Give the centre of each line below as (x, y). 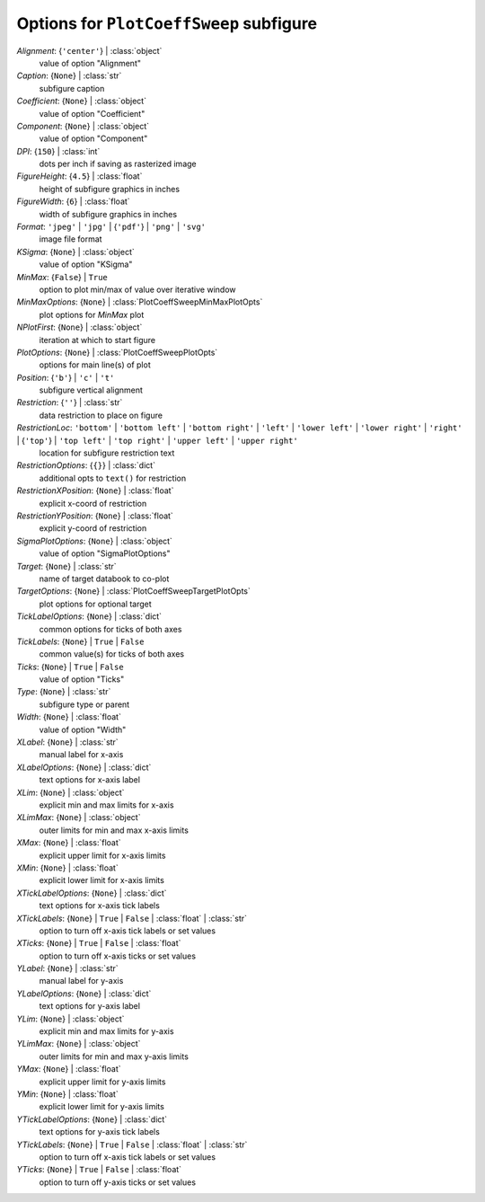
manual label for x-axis (81, 755)
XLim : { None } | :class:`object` (71, 792)
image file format (71, 239)
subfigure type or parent (84, 704)
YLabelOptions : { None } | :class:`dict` (84, 994)
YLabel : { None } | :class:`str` (67, 968)
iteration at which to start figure (97, 340)
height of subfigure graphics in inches (109, 189)
